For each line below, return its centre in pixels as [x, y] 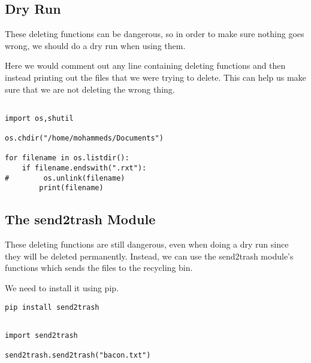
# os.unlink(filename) [65, 178]
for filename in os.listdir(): [67, 158]
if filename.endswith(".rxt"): [84, 168]
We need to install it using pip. [62, 288]
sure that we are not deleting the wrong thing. [90, 89]
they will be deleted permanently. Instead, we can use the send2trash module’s [149, 256]
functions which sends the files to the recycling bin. [99, 268]
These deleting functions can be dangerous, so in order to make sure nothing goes [155, 34]
